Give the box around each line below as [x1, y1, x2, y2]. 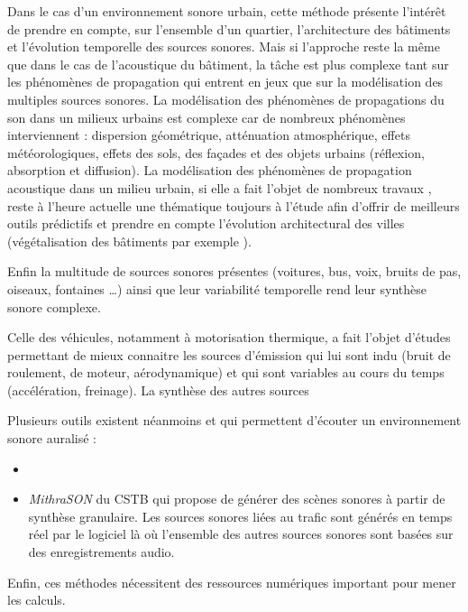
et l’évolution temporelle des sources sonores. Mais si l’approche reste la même [7, 37, 440, 56]
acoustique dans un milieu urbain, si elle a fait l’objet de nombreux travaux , [7, 178, 432, 197]
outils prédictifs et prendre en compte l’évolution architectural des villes [7, 214, 405, 233]
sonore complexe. [7, 297, 101, 316]
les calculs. [7, 590, 66, 609]
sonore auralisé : [7, 429, 97, 448]
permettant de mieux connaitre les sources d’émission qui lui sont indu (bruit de [7, 345, 451, 364]
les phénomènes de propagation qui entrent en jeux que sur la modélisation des [7, 72, 444, 91]
